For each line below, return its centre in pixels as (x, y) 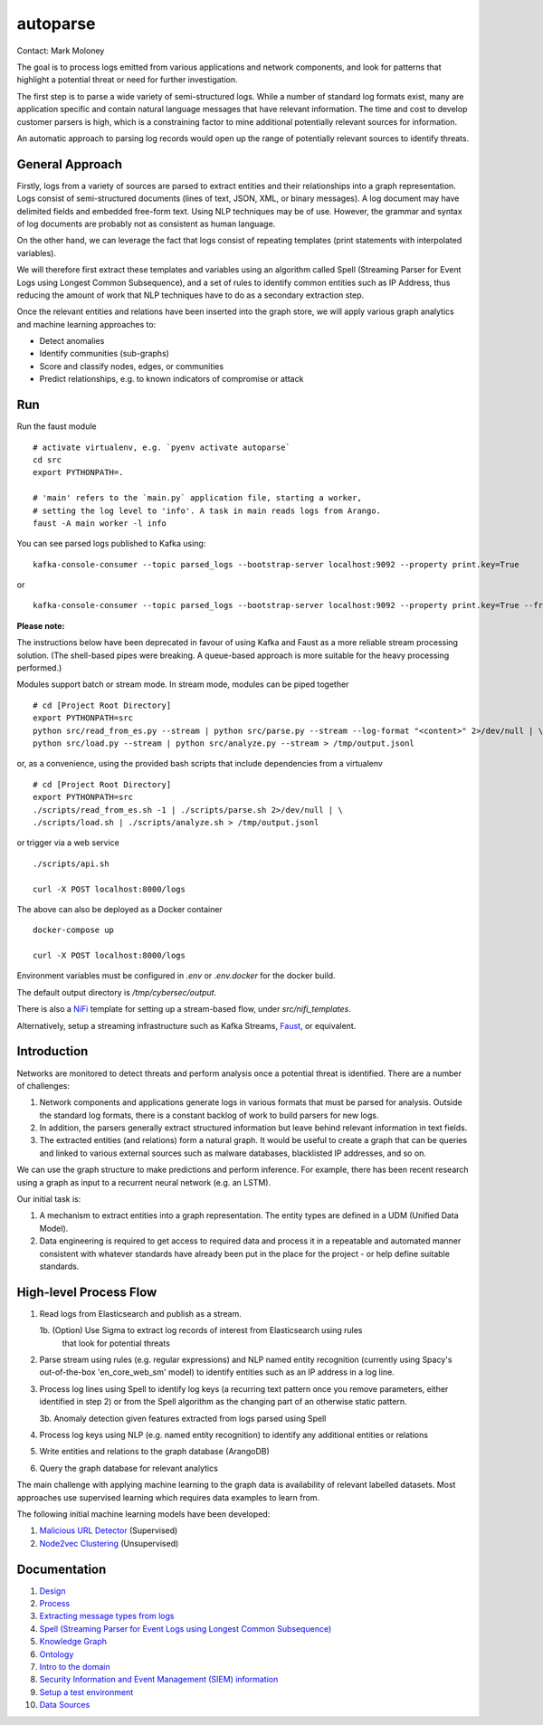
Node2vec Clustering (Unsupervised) (109, 1543)
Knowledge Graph (73, 1642)
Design (52, 1591)
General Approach (69, 164)
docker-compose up (74, 930)
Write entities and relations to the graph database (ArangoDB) (155, 1452)
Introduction (52, 1051)
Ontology (57, 1654)
